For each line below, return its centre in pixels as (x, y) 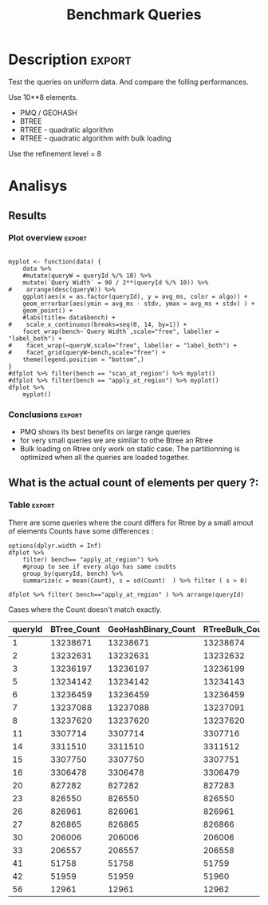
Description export (70, 60)
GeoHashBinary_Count (151, 629)
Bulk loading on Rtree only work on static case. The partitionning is (130, 449)
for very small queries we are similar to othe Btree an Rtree (116, 440)
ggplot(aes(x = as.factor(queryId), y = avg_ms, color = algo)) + (135, 296)
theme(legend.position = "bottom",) (84, 359)
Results (28, 215)
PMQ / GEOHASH (49, 113)
